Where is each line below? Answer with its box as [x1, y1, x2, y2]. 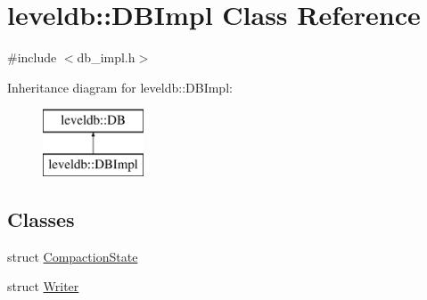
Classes [7, 205, 75, 232]
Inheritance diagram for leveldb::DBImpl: [7, 77, 233, 96]
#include [7, 48, 57, 67]
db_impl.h [77, 48, 135, 67]
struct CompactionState [7, 247, 138, 265]
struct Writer [7, 277, 79, 296]
